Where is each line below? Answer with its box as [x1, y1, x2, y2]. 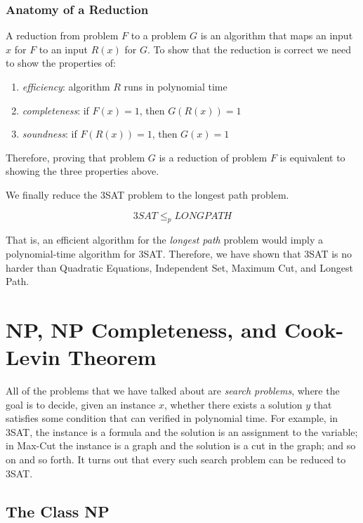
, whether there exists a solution [164, 397, 303, 411]
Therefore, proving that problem [6, 150, 145, 164]
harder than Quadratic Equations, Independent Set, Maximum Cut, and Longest [6, 260, 354, 274]
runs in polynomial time [124, 79, 227, 93]
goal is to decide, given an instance [6, 397, 156, 411]
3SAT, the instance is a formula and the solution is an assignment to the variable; [6, 424, 358, 439]
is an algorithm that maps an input [200, 28, 353, 43]
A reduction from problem [6, 28, 119, 43]
